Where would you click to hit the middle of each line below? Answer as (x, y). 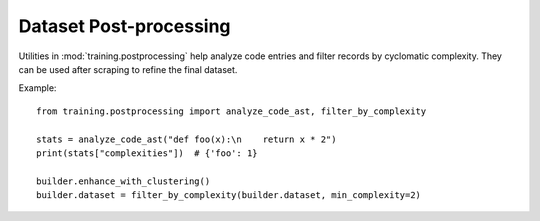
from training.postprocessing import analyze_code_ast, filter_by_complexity (231, 111)
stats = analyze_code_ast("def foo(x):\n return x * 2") (186, 139)
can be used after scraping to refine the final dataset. (128, 69)
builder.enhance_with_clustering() (123, 181)
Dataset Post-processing (124, 26)
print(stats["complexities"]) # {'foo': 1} (147, 153)
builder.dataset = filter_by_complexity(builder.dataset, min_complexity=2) (229, 195)
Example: (37, 88)
